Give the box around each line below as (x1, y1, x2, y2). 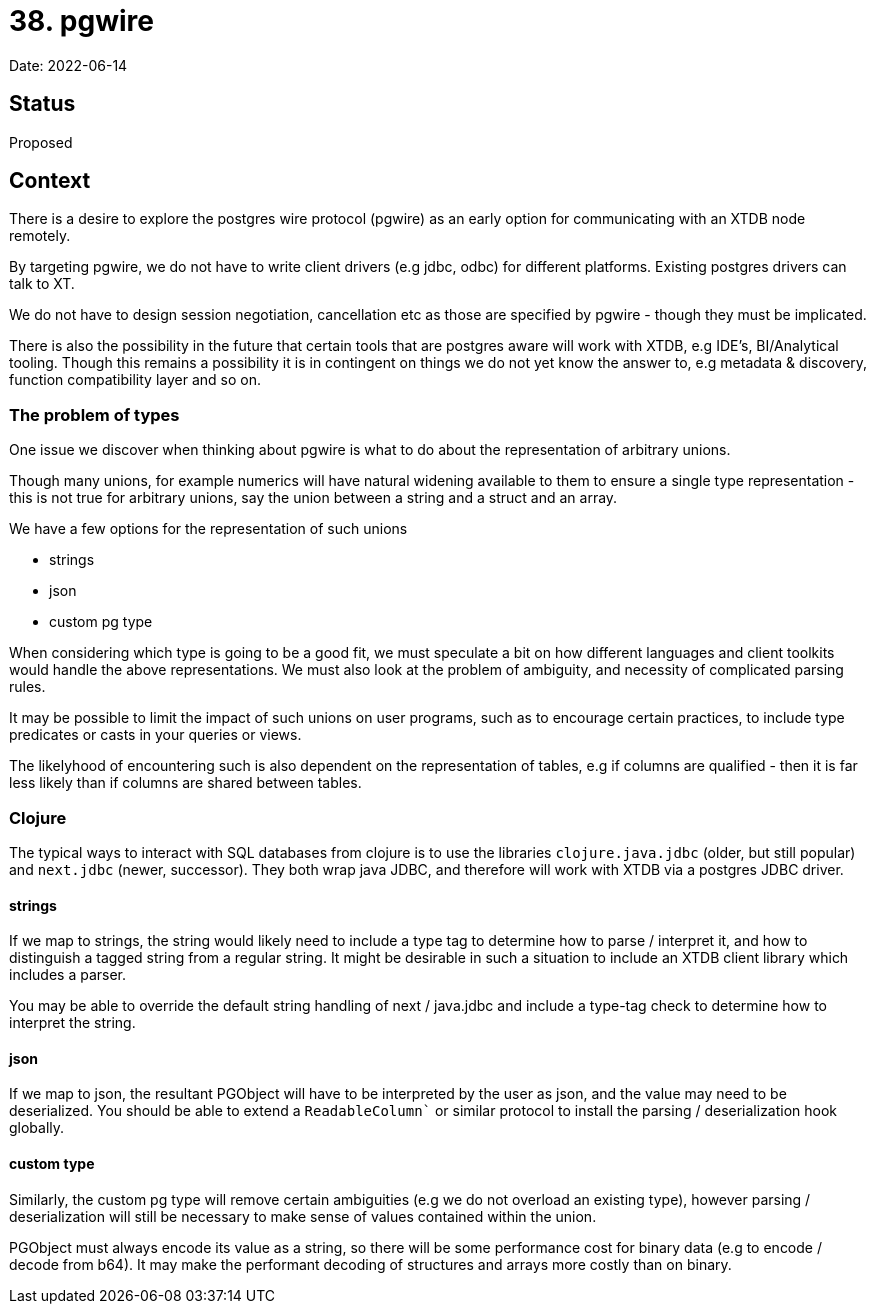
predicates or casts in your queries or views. (9, 726, 302, 744)
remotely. (9, 227, 71, 245)
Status (9, 91, 76, 117)
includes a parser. (9, 966, 127, 984)
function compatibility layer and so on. (9, 371, 261, 389)
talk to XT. (9, 275, 75, 293)
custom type (9, 1154, 95, 1172)
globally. (9, 1119, 65, 1137)
